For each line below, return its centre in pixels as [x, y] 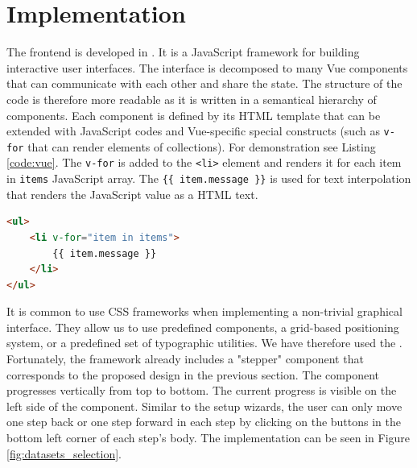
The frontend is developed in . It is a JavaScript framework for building [183, 52]
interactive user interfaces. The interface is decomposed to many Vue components [207, 67]
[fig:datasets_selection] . [64, 453]
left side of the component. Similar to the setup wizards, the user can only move [204, 406]
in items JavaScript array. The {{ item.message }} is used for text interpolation [209, 178]
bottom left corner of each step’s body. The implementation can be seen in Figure [208, 438]
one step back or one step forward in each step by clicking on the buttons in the [204, 422]
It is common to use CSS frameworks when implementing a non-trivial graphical [204, 311]
